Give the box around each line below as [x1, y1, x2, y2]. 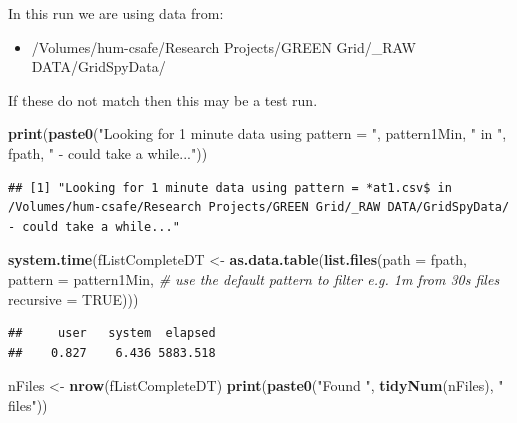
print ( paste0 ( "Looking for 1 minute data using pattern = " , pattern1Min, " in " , [8, 123, 507, 144]
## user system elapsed [8, 326, 216, 341]
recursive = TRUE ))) [8, 288, 139, 309]
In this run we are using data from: [8, 3, 224, 23]
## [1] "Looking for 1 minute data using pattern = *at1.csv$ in [8, 180, 452, 195]
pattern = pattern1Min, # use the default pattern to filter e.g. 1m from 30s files [8, 268, 500, 289]
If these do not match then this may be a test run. [8, 89, 318, 110]
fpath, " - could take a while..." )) [8, 142, 208, 163]
